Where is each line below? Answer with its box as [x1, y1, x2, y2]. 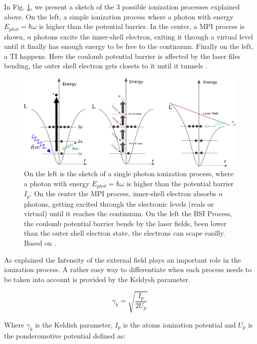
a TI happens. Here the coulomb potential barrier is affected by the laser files [4, 50, 241, 61]
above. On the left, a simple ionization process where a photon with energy [4, 11, 234, 21]
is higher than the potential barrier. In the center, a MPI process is [39, 21, 245, 31]
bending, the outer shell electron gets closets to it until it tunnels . [4, 60, 208, 71]
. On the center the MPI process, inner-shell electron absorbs [29, 188, 217, 199]
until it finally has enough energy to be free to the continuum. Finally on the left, [4, 41, 254, 51]
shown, [4, 31, 25, 41]
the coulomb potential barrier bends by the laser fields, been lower [24, 218, 227, 228]
